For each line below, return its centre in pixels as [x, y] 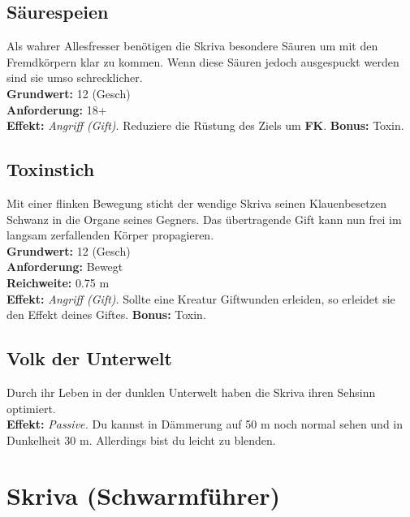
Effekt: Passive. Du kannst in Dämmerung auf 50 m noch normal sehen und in [205, 424]
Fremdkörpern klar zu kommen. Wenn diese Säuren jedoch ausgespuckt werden [203, 61]
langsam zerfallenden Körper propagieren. [110, 235]
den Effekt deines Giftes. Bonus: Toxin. [106, 315]
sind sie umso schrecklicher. [75, 78]
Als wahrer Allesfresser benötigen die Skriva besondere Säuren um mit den [192, 46]
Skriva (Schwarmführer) [144, 495]
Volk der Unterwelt [89, 358]
